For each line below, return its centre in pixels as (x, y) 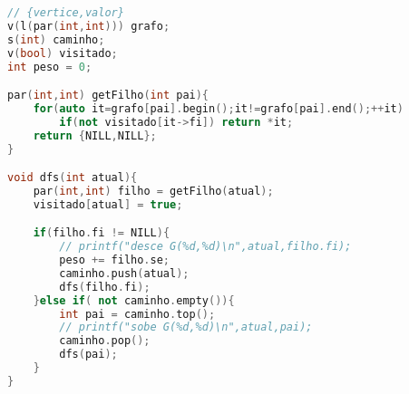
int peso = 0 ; (50, 67)
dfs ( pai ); (88, 355)
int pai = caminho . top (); (137, 314)
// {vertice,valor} (66, 13)
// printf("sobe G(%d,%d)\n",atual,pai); (186, 327)
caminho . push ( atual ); (124, 273)
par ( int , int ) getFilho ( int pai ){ (108, 96)
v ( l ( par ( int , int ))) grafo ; (89, 26)
